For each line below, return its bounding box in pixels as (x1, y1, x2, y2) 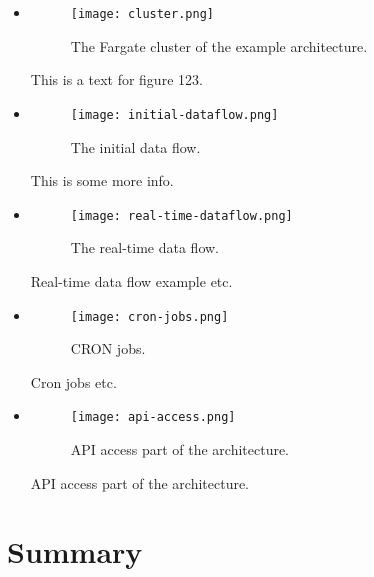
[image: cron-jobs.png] (70, 309, 229, 324)
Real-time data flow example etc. (30, 270, 233, 291)
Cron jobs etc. (30, 371, 117, 392)
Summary (7, 531, 143, 572)
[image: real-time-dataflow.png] (70, 208, 293, 223)
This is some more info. (30, 170, 174, 191)
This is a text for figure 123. (30, 69, 203, 90)
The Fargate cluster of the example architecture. (70, 35, 368, 56)
